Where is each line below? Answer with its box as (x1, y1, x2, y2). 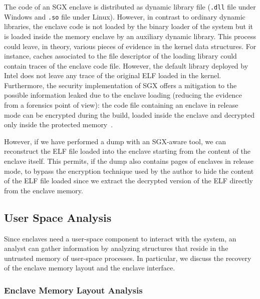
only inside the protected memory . (4, 119, 113, 130)
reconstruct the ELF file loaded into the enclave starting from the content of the (4, 146, 251, 156)
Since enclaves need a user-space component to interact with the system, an (4, 233, 236, 243)
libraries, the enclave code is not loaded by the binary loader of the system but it (4, 21, 253, 32)
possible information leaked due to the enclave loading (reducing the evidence (4, 90, 242, 100)
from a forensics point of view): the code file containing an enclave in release (4, 100, 238, 110)
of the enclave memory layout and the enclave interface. (4, 262, 175, 273)
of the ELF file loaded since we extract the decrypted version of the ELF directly (4, 175, 253, 186)
